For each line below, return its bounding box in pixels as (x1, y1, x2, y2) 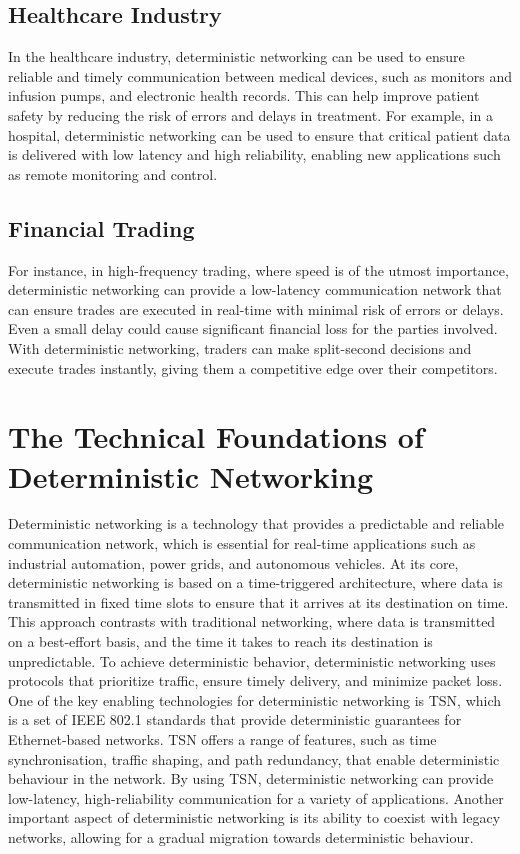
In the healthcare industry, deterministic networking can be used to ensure (8, 46, 465, 67)
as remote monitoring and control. (8, 163, 218, 184)
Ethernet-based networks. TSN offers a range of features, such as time (8, 728, 437, 749)
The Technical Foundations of (8, 416, 424, 457)
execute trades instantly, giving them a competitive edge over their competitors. (8, 357, 498, 378)
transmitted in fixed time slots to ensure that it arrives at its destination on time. (8, 591, 509, 612)
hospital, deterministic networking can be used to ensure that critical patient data (8, 124, 511, 145)
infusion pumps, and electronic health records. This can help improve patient (8, 85, 480, 106)
